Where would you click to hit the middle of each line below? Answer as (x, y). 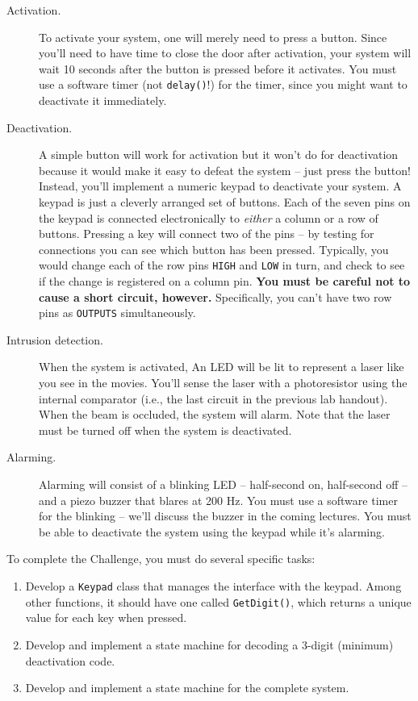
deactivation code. (70, 660)
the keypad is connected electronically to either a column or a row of (209, 217)
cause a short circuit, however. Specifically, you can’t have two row (215, 296)
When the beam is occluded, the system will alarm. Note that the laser (215, 414)
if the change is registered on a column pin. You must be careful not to (225, 281)
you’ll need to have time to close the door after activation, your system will (225, 53)
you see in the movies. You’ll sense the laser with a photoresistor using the (223, 383)
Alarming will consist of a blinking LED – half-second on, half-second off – (224, 484)
